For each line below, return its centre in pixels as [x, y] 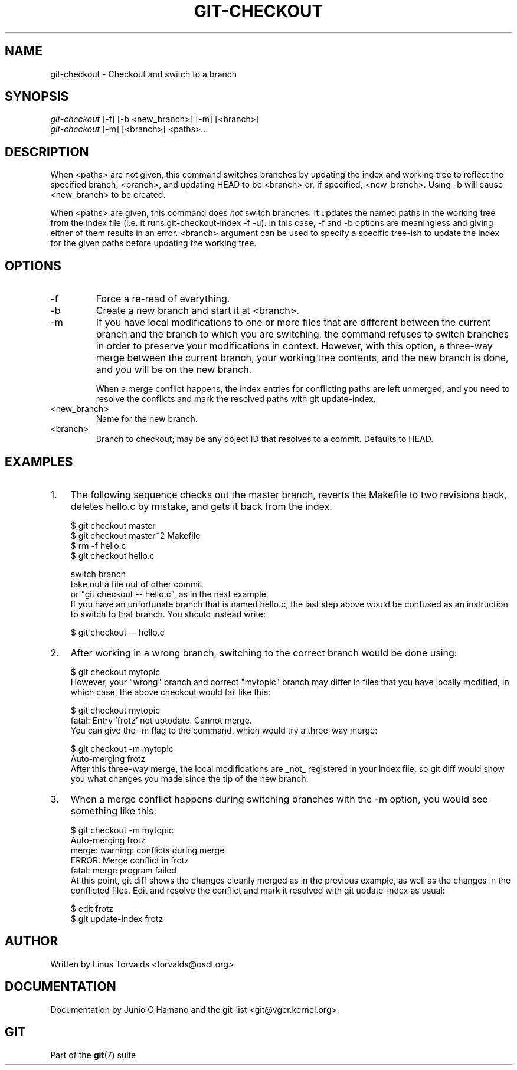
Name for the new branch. [147, 419]
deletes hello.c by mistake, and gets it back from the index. [201, 506]
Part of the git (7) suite [93, 1055]
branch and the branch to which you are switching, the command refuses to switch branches [302, 334]
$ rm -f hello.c [98, 545]
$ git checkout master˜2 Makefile [135, 535]
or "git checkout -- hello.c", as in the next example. [169, 594]
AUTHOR [32, 941]
